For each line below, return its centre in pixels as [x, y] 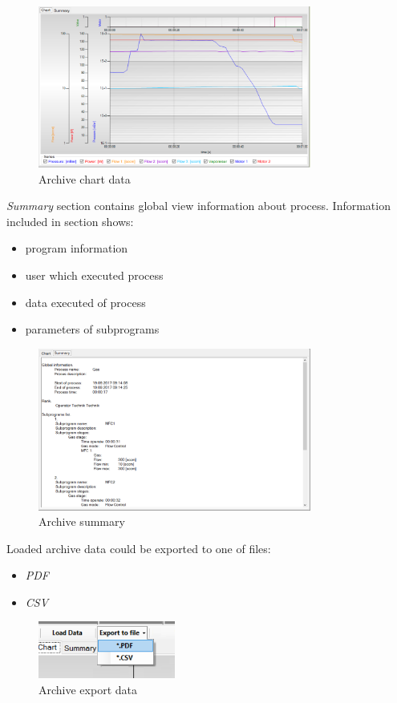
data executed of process [85, 302]
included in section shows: [70, 221]
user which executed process [94, 275]
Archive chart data [85, 178]
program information [77, 248]
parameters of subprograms [92, 329]
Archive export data [88, 689]
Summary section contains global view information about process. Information [198, 206]
